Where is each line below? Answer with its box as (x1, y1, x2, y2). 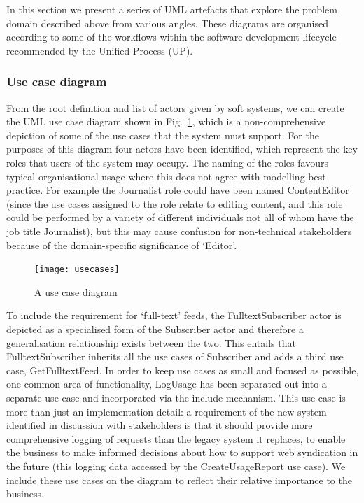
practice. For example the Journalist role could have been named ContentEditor (6, 183, 349, 197)
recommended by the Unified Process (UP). (6, 43, 193, 57)
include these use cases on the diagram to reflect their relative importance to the (6, 472, 352, 487)
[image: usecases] (34, 264, 120, 275)
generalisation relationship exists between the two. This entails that (6, 335, 296, 350)
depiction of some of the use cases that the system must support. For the (6, 127, 319, 142)
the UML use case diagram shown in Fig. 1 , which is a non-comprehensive (6, 114, 326, 129)
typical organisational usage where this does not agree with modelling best (6, 169, 326, 183)
